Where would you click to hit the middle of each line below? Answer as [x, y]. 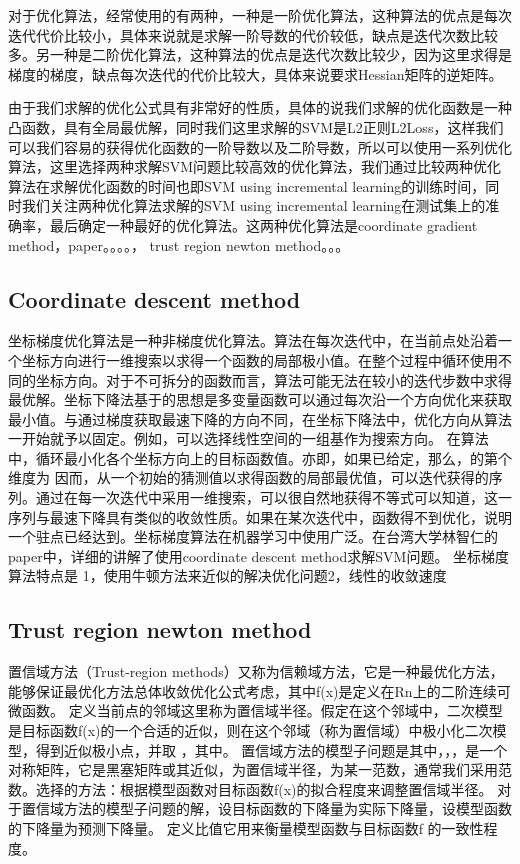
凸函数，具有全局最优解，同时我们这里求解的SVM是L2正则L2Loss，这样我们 [256, 126]
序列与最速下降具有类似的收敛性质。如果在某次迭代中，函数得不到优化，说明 [260, 516]
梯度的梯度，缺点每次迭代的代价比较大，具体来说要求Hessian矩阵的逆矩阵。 [255, 73]
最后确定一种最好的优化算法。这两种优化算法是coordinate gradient [263, 224]
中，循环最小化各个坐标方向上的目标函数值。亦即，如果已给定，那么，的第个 [260, 457]
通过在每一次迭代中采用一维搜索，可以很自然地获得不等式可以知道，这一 [273, 497]
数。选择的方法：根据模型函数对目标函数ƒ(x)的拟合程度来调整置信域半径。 [250, 788]
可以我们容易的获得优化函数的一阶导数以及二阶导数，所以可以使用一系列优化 [260, 146]
